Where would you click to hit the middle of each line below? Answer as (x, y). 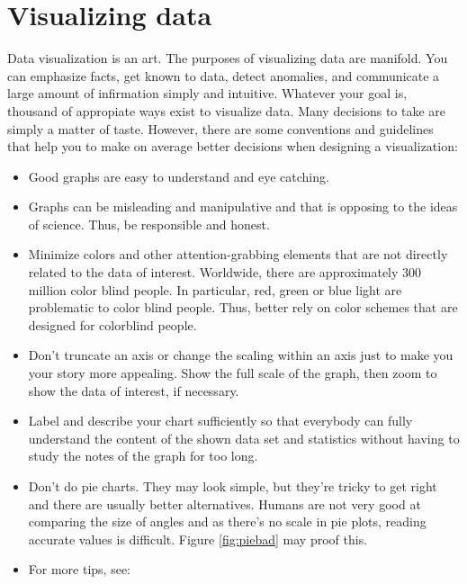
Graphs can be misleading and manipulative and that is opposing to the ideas (243, 207)
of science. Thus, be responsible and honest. (149, 224)
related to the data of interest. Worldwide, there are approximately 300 (225, 272)
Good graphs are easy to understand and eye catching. (179, 176)
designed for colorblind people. (112, 324)
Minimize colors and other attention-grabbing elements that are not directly (238, 254)
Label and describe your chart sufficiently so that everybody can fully (220, 421)
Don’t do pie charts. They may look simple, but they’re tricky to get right (233, 486)
